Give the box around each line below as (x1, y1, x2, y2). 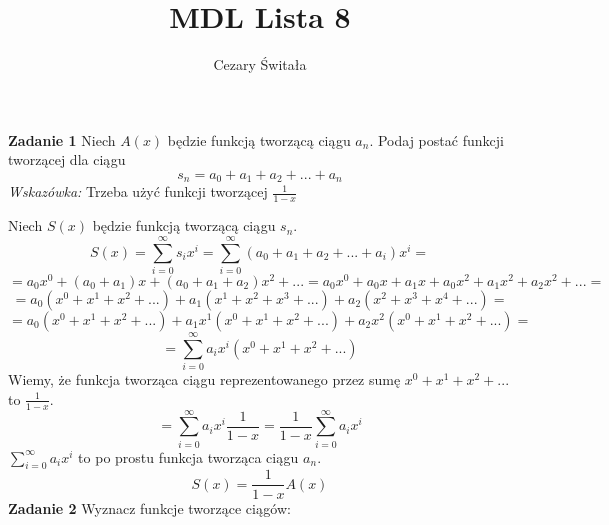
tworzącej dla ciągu (8, 149, 126, 170)
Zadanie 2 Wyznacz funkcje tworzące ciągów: (8, 497, 291, 518)
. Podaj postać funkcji (369, 129, 504, 150)
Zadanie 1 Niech (8, 129, 116, 150)
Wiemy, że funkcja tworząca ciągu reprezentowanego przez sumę (8, 369, 401, 390)
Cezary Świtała (213, 54, 307, 75)
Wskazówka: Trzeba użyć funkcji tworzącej (8, 181, 268, 202)
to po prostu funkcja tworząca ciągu (78, 446, 299, 467)
